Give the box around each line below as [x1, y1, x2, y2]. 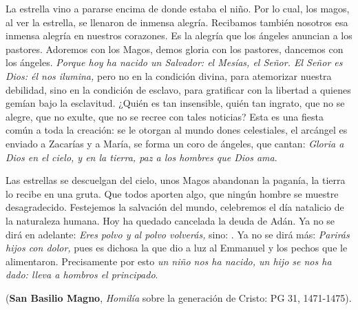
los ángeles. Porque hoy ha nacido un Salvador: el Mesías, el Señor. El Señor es [6, 55, 343, 70]
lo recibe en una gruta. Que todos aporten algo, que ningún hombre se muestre [6, 186, 339, 200]
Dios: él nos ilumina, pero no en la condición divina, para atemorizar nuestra [6, 68, 332, 83]
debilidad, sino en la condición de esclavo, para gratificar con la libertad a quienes [6, 82, 351, 96]
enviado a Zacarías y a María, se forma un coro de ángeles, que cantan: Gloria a [6, 136, 344, 150]
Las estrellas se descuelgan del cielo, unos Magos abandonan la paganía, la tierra [6, 173, 346, 187]
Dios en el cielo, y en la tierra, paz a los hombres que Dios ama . [6, 149, 277, 164]
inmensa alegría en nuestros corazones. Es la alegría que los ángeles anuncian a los [6, 28, 352, 43]
